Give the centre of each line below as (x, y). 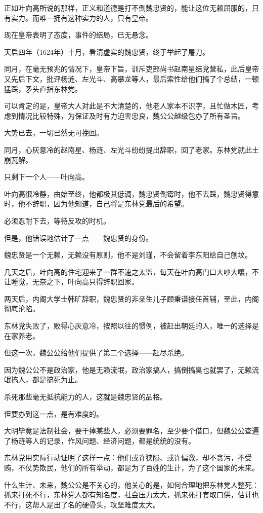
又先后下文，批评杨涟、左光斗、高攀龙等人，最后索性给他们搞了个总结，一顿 (131, 78)
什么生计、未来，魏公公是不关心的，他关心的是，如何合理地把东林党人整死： (131, 484)
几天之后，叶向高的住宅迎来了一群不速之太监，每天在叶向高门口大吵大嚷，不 (131, 271)
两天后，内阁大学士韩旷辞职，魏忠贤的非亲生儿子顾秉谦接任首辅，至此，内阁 (131, 298)
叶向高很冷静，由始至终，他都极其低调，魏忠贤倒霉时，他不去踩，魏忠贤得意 (131, 193)
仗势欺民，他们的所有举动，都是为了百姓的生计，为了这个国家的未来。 (142, 467)
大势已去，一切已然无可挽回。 (54, 133)
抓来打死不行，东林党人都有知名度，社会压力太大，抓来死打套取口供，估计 (128, 494)
